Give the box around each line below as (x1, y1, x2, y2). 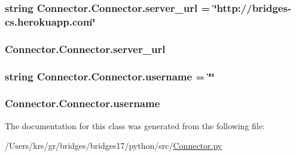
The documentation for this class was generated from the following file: (5, 119, 265, 132)
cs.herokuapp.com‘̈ (5, 14, 96, 29)
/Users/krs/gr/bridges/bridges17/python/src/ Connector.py (5, 139, 222, 152)
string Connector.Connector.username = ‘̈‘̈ (5, 68, 215, 83)
